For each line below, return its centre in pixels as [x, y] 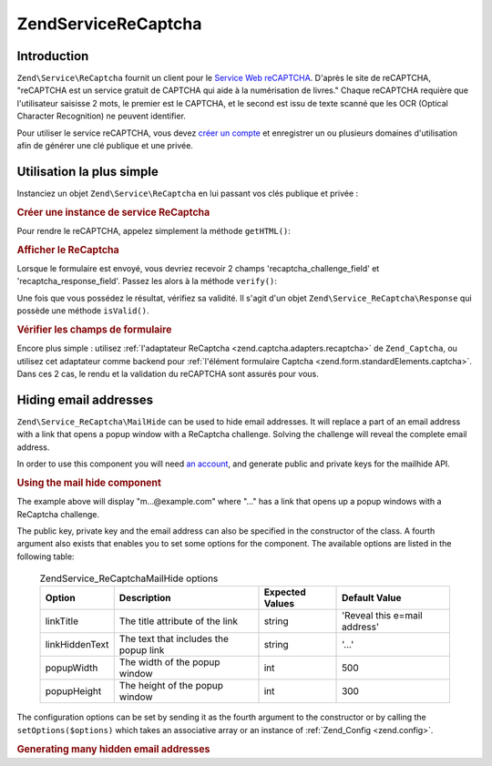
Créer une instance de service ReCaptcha [113, 212]
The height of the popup [171, 686]
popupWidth [72, 668]
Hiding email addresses [85, 399]
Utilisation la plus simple [88, 172]
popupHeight [73, 691]
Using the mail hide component [89, 483]
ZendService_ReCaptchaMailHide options [129, 578]
